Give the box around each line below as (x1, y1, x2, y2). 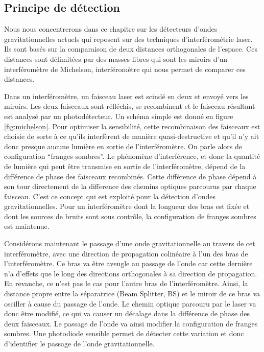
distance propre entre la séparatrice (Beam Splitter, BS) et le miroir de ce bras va (4, 288, 260, 299)
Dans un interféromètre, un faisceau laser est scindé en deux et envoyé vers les (4, 90, 249, 101)
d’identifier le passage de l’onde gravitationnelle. (4, 338, 155, 349)
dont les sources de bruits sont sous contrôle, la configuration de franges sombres (4, 210, 256, 221)
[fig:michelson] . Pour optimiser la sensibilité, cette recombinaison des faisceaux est (4, 121, 260, 131)
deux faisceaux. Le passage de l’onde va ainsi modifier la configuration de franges (4, 318, 258, 328)
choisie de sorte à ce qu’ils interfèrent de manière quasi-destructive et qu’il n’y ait (4, 131, 259, 142)
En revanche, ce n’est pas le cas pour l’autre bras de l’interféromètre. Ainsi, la (4, 278, 248, 289)
